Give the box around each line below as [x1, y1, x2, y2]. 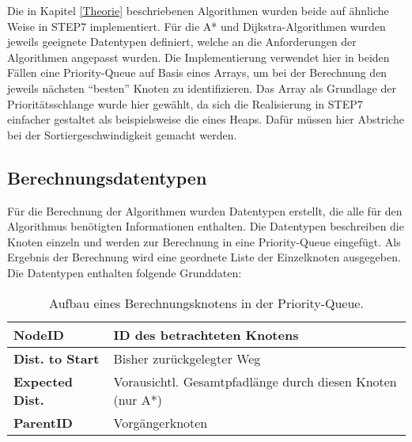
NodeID [13, 325, 64, 344]
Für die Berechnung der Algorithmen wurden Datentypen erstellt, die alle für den [7, 202, 403, 219]
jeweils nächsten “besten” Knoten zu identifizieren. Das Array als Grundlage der [7, 79, 397, 96]
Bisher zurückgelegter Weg [113, 349, 261, 368]
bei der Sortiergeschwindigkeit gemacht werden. [7, 126, 237, 143]
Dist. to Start [13, 349, 100, 368]
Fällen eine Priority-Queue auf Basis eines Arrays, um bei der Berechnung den [7, 64, 387, 81]
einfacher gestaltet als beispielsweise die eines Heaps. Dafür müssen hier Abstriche [7, 111, 404, 128]
